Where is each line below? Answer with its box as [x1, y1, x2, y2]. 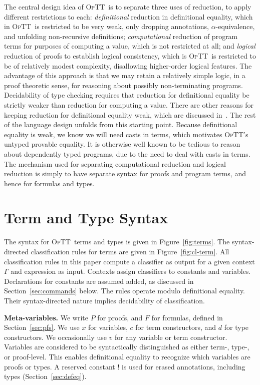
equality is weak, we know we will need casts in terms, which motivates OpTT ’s [4, 129, 248, 139]
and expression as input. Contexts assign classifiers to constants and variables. [11, 266, 251, 276]
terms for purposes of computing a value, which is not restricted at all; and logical [4, 41, 255, 51]
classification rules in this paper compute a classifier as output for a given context [4, 256, 255, 266]
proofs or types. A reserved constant [4, 361, 115, 371]
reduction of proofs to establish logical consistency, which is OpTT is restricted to [4, 50, 256, 61]
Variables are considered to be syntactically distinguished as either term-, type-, [4, 341, 249, 352]
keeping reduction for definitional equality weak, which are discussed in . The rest [4, 109, 256, 120]
